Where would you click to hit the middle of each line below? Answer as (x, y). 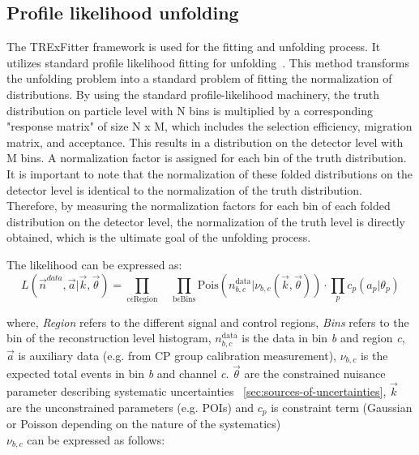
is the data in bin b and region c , (323, 338)
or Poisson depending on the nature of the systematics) (144, 424)
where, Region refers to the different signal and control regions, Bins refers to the (208, 322)
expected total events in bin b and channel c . (118, 373)
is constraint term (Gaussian (342, 407)
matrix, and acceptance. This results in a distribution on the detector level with (205, 142)
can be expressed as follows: (96, 439)
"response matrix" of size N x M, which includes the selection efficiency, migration (209, 126)
